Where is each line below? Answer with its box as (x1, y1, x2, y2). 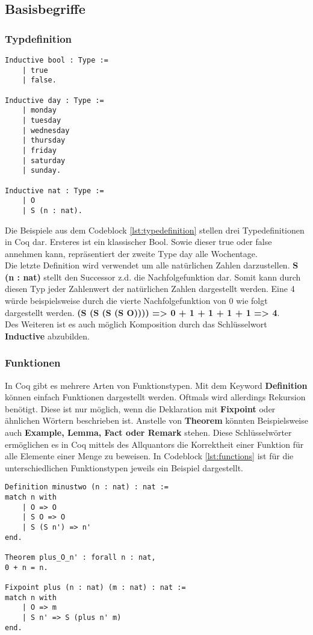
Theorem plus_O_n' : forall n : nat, (5, 553, 156, 562)
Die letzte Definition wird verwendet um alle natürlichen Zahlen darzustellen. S (5, 259, 299, 271)
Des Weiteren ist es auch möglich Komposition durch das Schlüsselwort (5, 318, 267, 330)
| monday (22, 106, 57, 115)
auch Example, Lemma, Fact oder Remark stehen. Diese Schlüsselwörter (5, 426, 292, 439)
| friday (22, 146, 57, 155)
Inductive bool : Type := (5, 56, 108, 64)
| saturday (22, 156, 66, 165)
